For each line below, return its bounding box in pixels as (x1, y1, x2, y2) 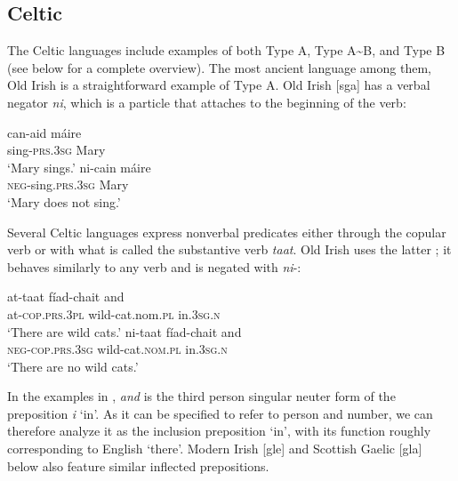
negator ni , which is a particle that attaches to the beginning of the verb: (7, 92, 406, 111)
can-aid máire (7, 123, 82, 141)
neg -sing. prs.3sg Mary (7, 175, 129, 194)
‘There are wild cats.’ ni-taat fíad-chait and (7, 322, 242, 341)
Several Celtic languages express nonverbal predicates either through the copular (7, 222, 446, 241)
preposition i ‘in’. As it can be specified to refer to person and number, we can (7, 404, 433, 422)
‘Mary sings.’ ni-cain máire (7, 157, 151, 176)
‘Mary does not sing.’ (7, 192, 121, 211)
